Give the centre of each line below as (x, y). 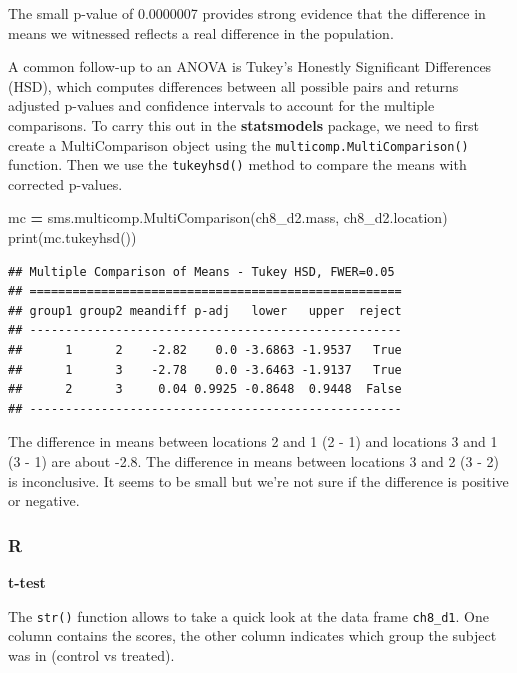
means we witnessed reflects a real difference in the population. (201, 32)
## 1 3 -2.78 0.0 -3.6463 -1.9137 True (205, 369)
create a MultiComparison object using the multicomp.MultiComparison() (238, 144)
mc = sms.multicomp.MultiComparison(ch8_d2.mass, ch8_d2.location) (228, 217)
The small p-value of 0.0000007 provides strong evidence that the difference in (247, 13)
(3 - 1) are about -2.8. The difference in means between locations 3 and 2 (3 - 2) (253, 461)
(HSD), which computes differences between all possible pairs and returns (233, 85)
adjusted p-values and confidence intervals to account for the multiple (221, 105)
